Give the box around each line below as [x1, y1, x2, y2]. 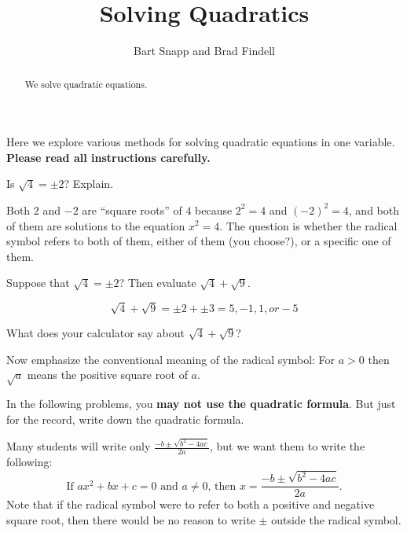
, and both [348, 201, 400, 218]
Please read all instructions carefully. [6, 149, 211, 165]
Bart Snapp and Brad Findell [134, 42, 275, 59]
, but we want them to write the [209, 438, 365, 454]
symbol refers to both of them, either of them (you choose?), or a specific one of [6, 233, 391, 249]
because [195, 201, 233, 218]
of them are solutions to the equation [6, 217, 185, 233]
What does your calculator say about [6, 325, 185, 341]
